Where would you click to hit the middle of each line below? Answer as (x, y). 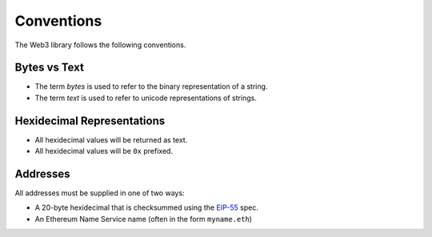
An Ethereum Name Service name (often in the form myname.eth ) (143, 219)
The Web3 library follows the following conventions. (100, 45)
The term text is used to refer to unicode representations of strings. (146, 98)
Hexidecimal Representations (90, 121)
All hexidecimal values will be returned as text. (111, 139)
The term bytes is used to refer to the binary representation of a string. (151, 86)
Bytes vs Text (49, 68)
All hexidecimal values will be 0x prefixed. (104, 151)
